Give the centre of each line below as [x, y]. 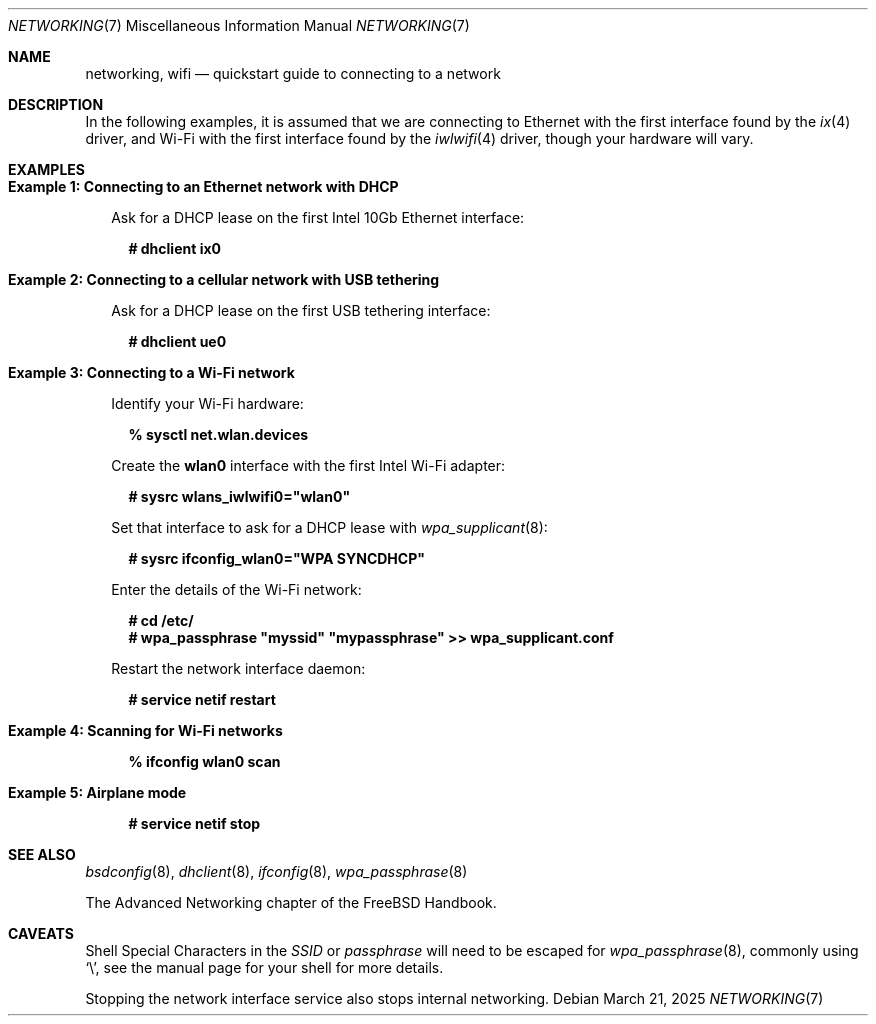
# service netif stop [194, 823]
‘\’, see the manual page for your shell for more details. [264, 967]
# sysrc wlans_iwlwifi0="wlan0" [239, 496]
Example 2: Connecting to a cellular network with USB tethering [224, 279]
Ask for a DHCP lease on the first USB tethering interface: [301, 310]
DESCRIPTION [56, 104]
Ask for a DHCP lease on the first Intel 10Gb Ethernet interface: [318, 217]
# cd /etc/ [161, 620]
